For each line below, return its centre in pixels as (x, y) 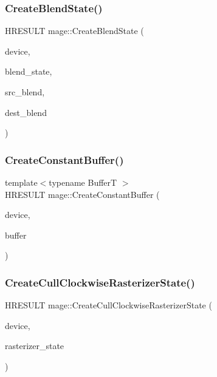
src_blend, (25, 92)
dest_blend (26, 112)
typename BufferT (83, 182)
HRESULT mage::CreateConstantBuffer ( (82, 194)
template (21, 182)
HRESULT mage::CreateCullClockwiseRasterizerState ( (108, 305)
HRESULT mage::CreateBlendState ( (74, 31)
